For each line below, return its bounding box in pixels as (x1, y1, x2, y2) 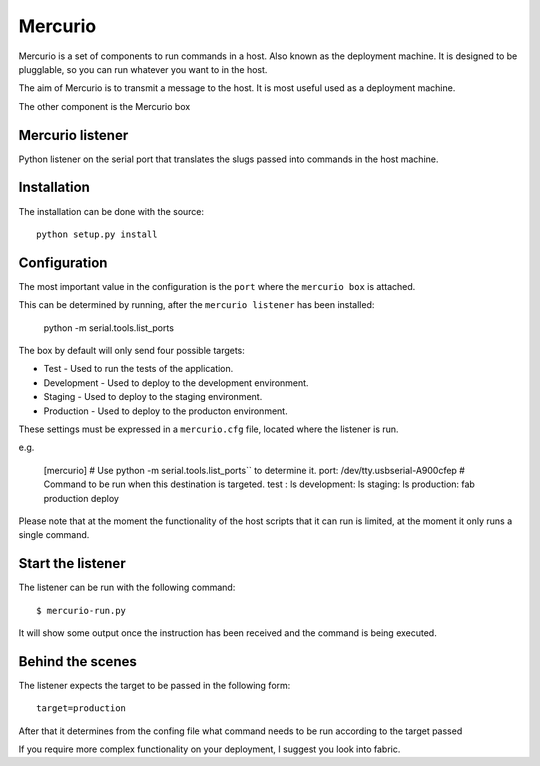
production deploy (43, 492, 120, 504)
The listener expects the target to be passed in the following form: (18, 679, 291, 691)
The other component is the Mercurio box (18, 100, 191, 112)
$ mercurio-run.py (36, 605, 127, 616)
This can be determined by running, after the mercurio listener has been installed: (18, 299, 375, 311)
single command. (18, 529, 90, 541)
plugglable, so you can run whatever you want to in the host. (18, 63, 268, 75)
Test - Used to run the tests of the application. (43, 363, 234, 375)
